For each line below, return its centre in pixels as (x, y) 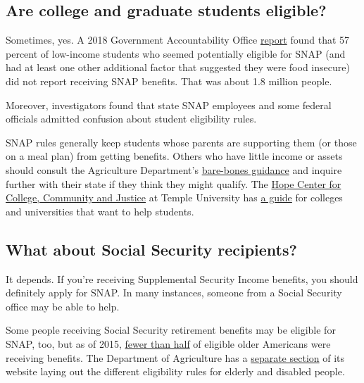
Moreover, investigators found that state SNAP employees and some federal (169, 105)
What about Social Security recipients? (151, 249)
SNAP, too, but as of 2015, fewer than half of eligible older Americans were (168, 343)
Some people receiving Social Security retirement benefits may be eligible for (171, 330)
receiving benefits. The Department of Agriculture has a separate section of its (175, 357)
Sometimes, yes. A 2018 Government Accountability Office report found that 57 (178, 40)
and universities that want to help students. (100, 211)
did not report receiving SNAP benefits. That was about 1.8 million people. (169, 81)
